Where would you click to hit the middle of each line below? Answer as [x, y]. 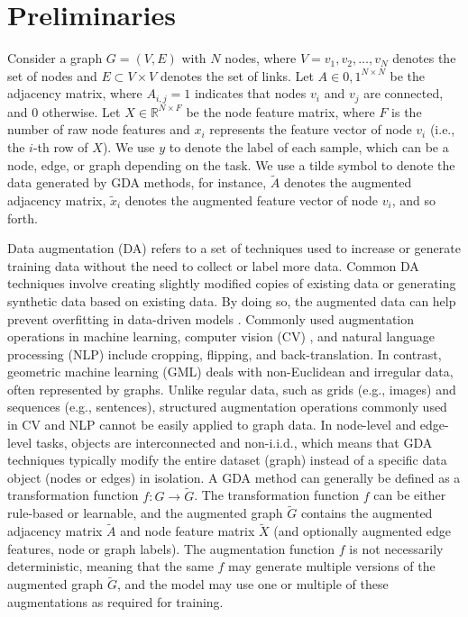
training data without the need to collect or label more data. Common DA [213, 265]
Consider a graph [55, 58]
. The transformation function [277, 495]
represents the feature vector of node [311, 129]
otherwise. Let [81, 111]
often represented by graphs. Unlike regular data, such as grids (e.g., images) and [232, 389]
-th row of [60, 146]
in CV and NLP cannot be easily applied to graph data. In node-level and [212, 425]
